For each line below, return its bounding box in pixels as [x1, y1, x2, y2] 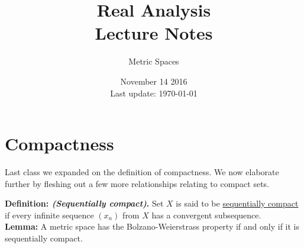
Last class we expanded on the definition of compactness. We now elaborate [5, 166, 279, 178]
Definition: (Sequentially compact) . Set [5, 197, 164, 210]
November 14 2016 [120, 75, 187, 87]
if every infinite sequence [5, 208, 94, 221]
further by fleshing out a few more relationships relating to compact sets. [5, 177, 270, 189]
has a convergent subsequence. [151, 208, 261, 221]
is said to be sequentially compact [176, 197, 299, 210]
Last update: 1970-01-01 [110, 86, 198, 99]
